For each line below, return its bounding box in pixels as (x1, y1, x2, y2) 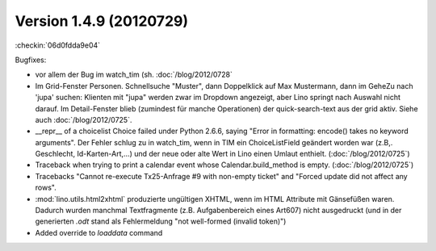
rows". (35, 182, 57, 193)
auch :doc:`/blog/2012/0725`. (35, 115, 132, 124)
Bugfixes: (15, 55, 47, 65)
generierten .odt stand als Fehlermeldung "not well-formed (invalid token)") (35, 216, 287, 226)
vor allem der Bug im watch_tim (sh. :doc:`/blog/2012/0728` (35, 69, 233, 80)
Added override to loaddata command (35, 228, 163, 237)
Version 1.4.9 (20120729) (15, 12, 189, 30)
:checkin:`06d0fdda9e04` (15, 40, 101, 50)
